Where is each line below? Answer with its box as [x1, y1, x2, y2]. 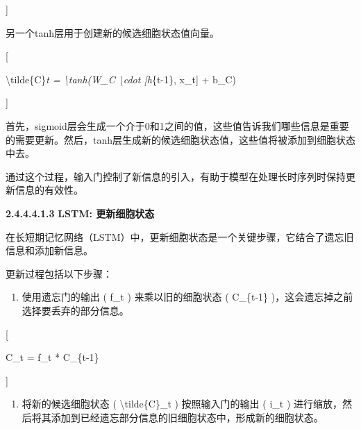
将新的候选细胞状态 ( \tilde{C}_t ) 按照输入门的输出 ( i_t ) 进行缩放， [22, 396, 342, 411]
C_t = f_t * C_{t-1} [6, 350, 99, 364]
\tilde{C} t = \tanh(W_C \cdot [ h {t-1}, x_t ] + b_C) [6, 71, 236, 86]
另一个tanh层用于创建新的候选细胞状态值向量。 [6, 25, 220, 40]
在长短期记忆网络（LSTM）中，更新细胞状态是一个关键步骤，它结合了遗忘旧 [6, 229, 354, 244]
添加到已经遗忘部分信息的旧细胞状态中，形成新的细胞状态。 [51, 410, 324, 424]
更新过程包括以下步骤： [6, 266, 112, 280]
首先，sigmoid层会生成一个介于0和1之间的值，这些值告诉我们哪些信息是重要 [6, 118, 349, 133]
